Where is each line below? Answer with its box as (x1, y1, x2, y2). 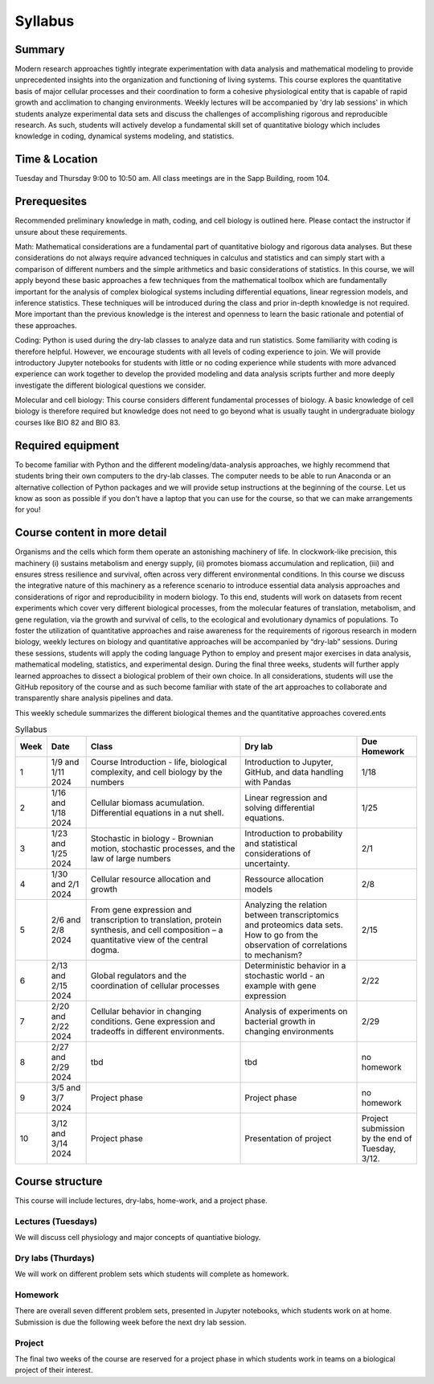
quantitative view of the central (90, 934, 208, 946)
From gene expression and (90, 905, 192, 916)
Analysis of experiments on (244, 1006, 348, 1017)
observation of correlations (244, 939, 347, 951)
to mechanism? (244, 950, 303, 961)
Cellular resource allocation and (90, 873, 211, 885)
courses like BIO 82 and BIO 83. (14, 417, 121, 427)
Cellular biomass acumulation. (90, 797, 205, 808)
